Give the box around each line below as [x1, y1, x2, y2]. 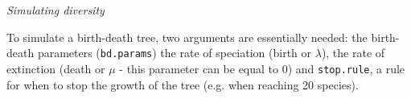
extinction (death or [6, 60, 105, 76]
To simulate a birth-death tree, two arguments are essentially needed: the [6, 28, 368, 45]
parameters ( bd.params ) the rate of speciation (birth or [37, 44, 312, 61]
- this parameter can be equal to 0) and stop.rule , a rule [119, 60, 405, 76]
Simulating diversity [6, 2, 105, 18]
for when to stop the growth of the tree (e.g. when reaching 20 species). [6, 76, 359, 93]
